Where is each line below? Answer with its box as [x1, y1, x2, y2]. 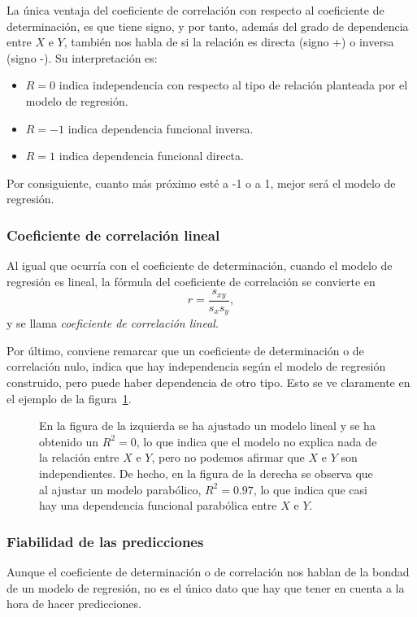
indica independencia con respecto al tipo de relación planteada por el [59, 76, 408, 93]
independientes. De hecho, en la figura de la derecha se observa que [39, 465, 373, 482]
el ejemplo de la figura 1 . [7, 389, 132, 406]
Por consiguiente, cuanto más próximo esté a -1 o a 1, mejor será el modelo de [7, 174, 396, 191]
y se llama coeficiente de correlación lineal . [7, 315, 219, 332]
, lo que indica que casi [253, 480, 367, 498]
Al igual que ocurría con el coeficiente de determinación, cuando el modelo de [7, 257, 393, 274]
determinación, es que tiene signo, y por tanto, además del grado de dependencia [7, 17, 409, 34]
